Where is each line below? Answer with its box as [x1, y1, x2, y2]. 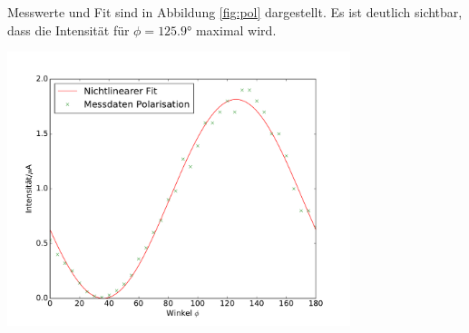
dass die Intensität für [7, 20, 130, 39]
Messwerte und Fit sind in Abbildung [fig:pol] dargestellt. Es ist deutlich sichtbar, [7, 3, 463, 21]
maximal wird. [195, 20, 277, 39]
